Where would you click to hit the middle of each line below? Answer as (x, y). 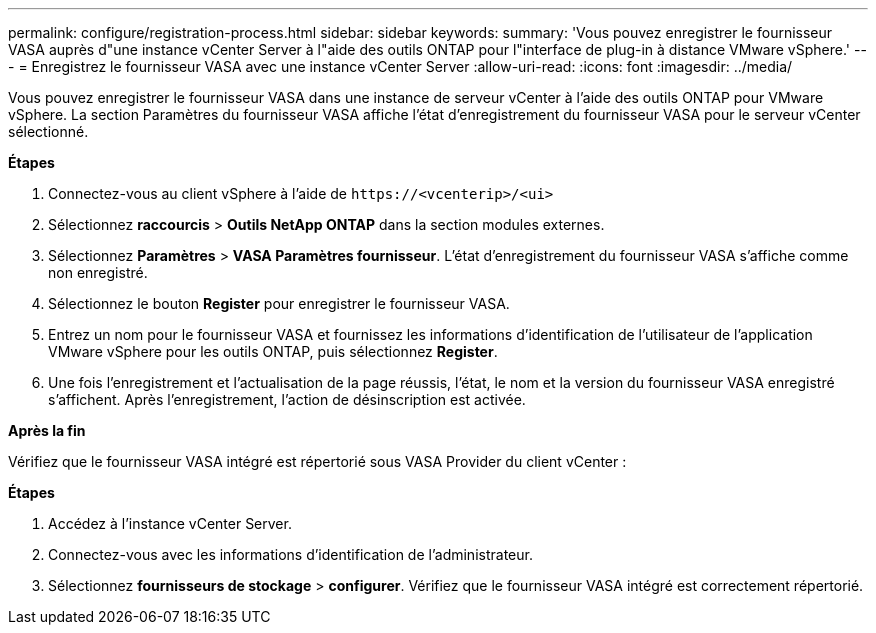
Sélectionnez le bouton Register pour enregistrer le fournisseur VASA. (279, 303)
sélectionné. (48, 131)
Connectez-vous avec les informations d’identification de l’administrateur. (290, 554)
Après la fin (47, 430)
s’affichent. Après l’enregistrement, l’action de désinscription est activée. (287, 399)
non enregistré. (98, 272)
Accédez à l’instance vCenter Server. (170, 523)
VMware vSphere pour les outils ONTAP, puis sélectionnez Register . (273, 351)
